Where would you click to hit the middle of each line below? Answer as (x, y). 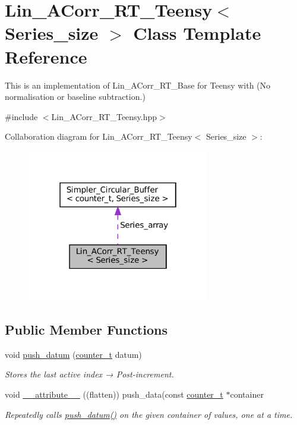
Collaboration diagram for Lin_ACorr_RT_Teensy (99, 136)
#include (21, 116)
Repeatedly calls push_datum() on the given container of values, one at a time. (149, 414)
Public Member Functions (86, 329)
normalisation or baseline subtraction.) (75, 97)
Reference (46, 56)
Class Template (197, 33)
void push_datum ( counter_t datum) (73, 354)
